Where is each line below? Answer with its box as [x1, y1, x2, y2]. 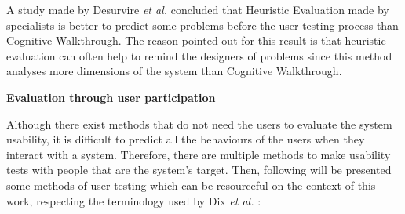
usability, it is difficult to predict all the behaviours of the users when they [6, 131, 365, 147]
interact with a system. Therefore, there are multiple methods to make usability [6, 146, 391, 162]
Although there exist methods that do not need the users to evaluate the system [6, 115, 392, 132]
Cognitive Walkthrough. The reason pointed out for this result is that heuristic [6, 32, 386, 49]
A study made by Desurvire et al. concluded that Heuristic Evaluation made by [6, 2, 389, 17]
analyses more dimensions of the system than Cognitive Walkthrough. [6, 63, 342, 79]
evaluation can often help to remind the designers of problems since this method [6, 47, 392, 63]
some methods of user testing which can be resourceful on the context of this [6, 176, 376, 193]
